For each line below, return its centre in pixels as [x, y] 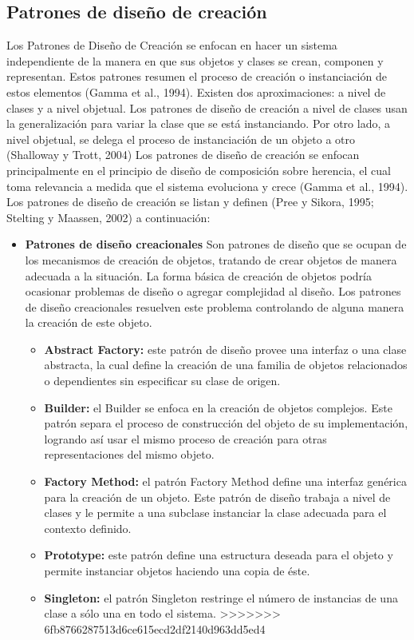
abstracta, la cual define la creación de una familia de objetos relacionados [226, 365]
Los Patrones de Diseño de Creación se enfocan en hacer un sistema [172, 45]
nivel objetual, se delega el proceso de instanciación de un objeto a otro [181, 139]
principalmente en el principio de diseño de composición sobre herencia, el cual [199, 170]
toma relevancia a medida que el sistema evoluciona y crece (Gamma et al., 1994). [207, 186]
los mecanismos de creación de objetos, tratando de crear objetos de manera [211, 259]
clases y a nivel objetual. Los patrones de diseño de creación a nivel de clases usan [207, 107]
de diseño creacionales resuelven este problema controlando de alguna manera [215, 306]
